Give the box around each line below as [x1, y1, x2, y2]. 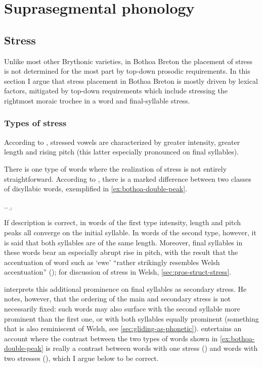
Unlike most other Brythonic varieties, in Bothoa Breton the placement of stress [4, 56, 253, 66]
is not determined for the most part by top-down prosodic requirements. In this [4, 66, 250, 76]
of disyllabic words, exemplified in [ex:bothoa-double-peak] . [4, 183, 187, 194]
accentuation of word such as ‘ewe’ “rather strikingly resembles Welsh [4, 256, 220, 267]
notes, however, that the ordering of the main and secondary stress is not [4, 293, 231, 304]
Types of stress [4, 117, 67, 129]
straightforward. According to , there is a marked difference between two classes [4, 173, 251, 184]
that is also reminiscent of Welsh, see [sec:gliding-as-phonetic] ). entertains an [4, 323, 242, 334]
